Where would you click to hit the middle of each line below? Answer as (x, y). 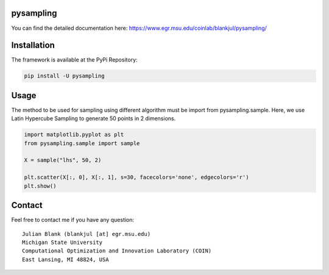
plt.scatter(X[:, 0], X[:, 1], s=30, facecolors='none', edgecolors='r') (136, 177)
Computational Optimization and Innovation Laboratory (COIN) (117, 251)
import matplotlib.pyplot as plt (74, 135)
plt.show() (40, 186)
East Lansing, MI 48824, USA (65, 259)
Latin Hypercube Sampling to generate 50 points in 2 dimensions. (94, 118)
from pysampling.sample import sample (82, 143)
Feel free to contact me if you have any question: (73, 220)
